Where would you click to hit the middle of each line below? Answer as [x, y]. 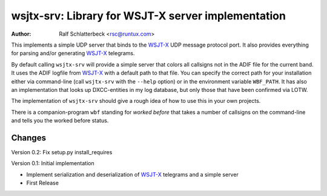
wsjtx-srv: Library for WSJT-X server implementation [148, 16]
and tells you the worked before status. [60, 120]
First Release [42, 183]
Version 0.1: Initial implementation [53, 163]
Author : [21, 34]
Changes [29, 138]
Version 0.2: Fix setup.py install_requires [62, 152]
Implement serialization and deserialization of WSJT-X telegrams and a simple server [132, 174]
